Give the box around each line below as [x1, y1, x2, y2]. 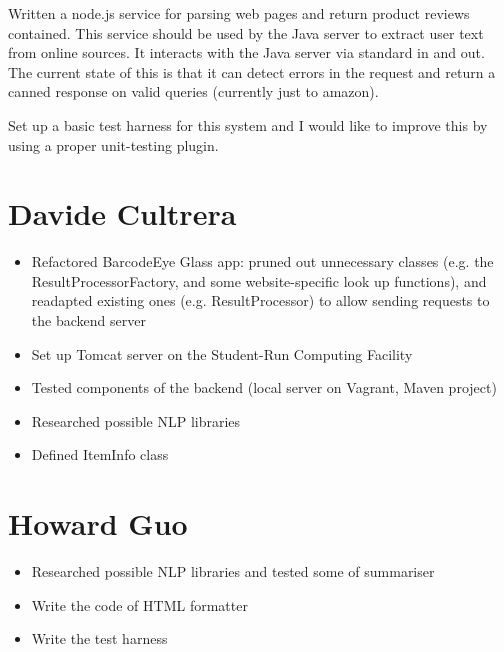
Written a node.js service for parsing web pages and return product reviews [8, 3, 470, 23]
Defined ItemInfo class [31, 444, 169, 465]
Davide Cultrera [8, 193, 237, 234]
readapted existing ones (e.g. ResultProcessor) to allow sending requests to [31, 290, 490, 311]
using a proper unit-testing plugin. [8, 134, 219, 155]
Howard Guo [8, 503, 188, 544]
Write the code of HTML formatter [31, 594, 248, 615]
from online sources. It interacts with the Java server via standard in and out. [8, 42, 485, 63]
